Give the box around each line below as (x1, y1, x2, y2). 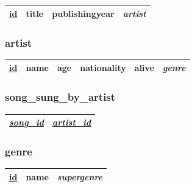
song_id (9, 116, 44, 129)
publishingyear (52, 7, 115, 19)
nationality (80, 61, 126, 74)
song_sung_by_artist (5, 89, 116, 104)
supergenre (57, 170, 103, 183)
